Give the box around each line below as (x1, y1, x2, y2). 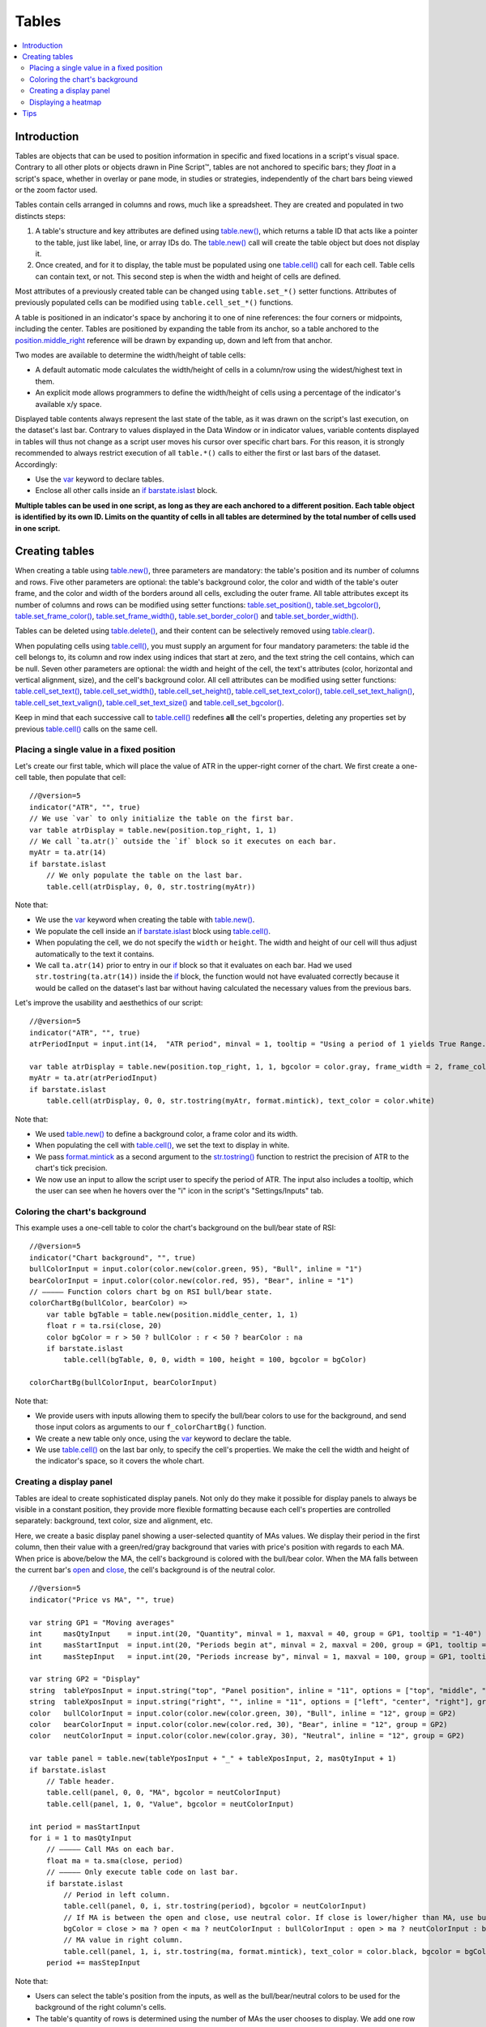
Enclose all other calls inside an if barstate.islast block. (35, 486, 218, 495)
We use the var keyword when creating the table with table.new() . (35, 915, 255, 924)
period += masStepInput (45, 1958, 141, 1968)
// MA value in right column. (63, 1935, 184, 1945)
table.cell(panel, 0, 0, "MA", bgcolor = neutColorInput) (45, 1788, 282, 1798)
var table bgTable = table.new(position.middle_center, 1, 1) (45, 1309, 299, 1319)
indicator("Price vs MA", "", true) (29, 1595, 175, 1605)
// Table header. (45, 1776, 115, 1785)
